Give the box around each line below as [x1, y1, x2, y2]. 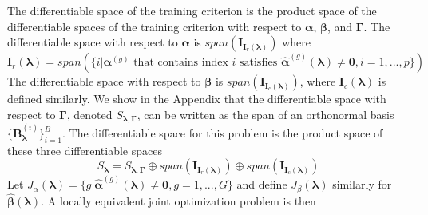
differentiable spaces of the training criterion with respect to [7, 18, 302, 34]
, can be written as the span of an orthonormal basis [137, 106, 394, 122]
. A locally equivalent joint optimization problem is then [41, 192, 316, 209]
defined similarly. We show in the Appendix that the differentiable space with [7, 90, 386, 107]
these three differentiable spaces [7, 141, 162, 158]
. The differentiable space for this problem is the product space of [61, 125, 383, 141]
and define [236, 176, 287, 193]
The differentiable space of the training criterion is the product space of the [7, 2, 377, 18]
